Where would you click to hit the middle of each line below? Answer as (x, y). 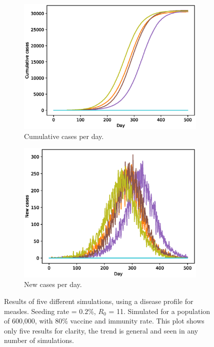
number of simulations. (39, 340)
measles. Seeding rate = (40, 311)
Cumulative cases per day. (64, 136)
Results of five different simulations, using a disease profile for (99, 301)
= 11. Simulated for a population (159, 311)
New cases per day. (53, 284)
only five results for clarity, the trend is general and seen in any (101, 330)
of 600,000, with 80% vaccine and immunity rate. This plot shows (104, 321)
